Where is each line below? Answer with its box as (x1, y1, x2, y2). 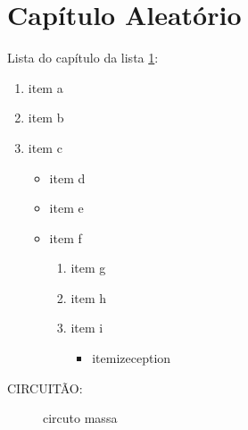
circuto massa (43, 409, 118, 427)
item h (70, 288, 107, 307)
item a (28, 78, 63, 97)
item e (49, 198, 84, 217)
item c (28, 138, 62, 156)
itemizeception (92, 349, 171, 367)
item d (49, 168, 86, 187)
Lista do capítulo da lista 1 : (7, 48, 159, 67)
